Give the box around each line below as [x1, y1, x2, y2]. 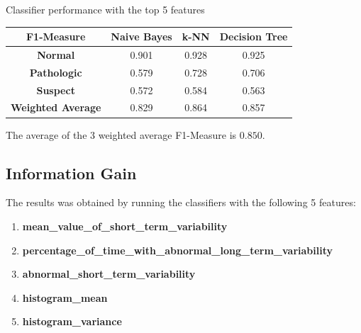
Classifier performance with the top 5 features [6, 2, 205, 16]
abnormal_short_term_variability [22, 266, 196, 281]
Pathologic [29, 64, 82, 79]
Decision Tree [219, 29, 288, 44]
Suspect [36, 82, 75, 97]
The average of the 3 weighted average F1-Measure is [6, 127, 237, 142]
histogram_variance [22, 314, 122, 329]
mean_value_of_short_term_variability [22, 218, 228, 233]
